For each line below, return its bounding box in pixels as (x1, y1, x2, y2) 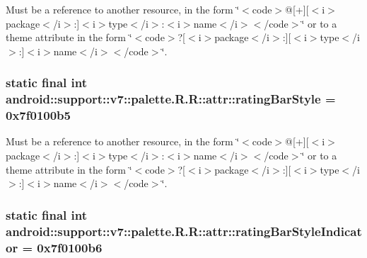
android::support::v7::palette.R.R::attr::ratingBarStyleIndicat (6, 222, 362, 240)
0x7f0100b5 (6, 106, 71, 124)
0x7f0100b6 (37, 238, 103, 256)
